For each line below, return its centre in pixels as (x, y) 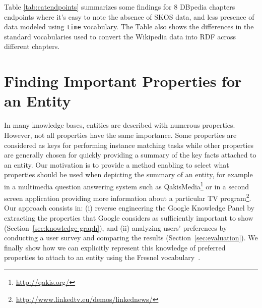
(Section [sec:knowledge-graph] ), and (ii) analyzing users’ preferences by (116, 227)
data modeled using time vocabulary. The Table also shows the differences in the (129, 27)
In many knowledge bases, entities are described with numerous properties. (120, 125)
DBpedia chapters (207, 7)
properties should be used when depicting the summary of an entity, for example (128, 174)
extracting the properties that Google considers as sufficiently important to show (129, 218)
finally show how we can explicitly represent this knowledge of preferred (115, 247)
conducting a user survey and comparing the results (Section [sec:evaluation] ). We (131, 238)
